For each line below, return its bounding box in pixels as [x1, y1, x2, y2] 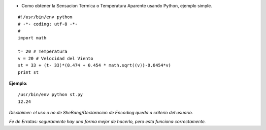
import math [18, 35, 47, 40]
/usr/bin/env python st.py [18, 92, 83, 97]
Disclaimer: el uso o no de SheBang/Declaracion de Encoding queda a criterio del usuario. [9, 110, 193, 116]
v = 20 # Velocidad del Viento [18, 56, 94, 61]
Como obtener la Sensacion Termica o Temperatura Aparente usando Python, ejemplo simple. [21, 3, 212, 8]
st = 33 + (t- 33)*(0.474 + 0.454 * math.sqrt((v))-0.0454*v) [18, 63, 171, 68]
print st [18, 69, 39, 75]
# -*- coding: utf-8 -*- [18, 21, 78, 27]
